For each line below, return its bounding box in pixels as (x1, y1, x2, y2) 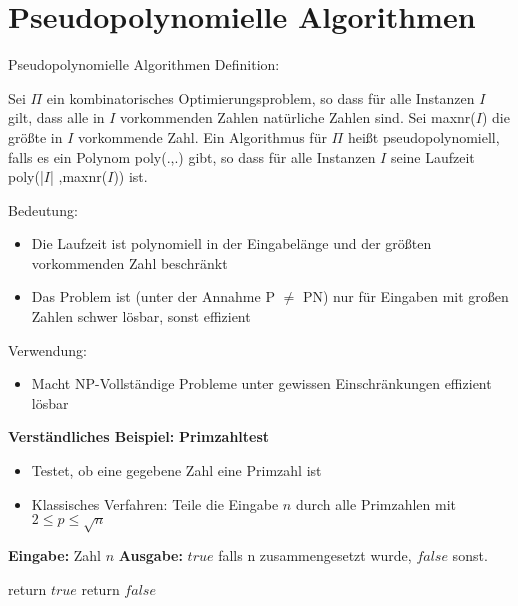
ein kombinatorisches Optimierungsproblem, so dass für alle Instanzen (46, 87, 475, 108)
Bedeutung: (8, 199, 78, 220)
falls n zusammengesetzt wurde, (218, 544, 412, 565)
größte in (8, 126, 63, 147)
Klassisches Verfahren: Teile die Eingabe (31, 493, 279, 514)
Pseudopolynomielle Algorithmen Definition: (8, 54, 280, 75)
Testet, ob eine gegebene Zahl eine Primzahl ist (31, 460, 322, 481)
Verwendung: (8, 339, 88, 360)
